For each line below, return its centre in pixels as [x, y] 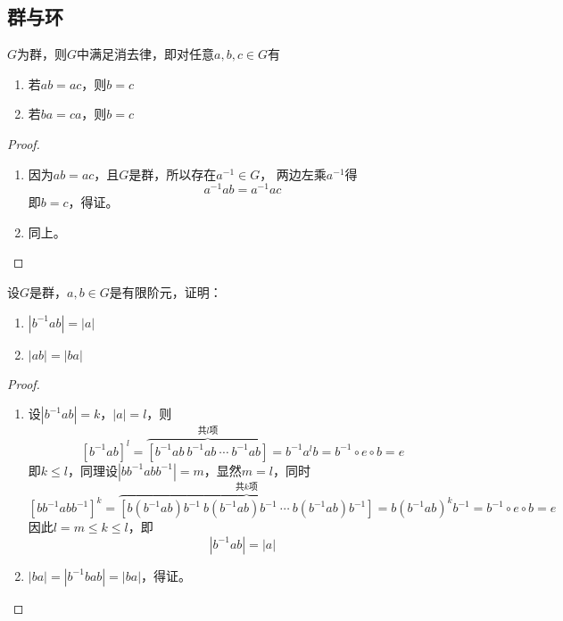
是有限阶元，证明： [166, 292]
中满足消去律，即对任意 [146, 54]
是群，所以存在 [173, 174]
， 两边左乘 [293, 174]
